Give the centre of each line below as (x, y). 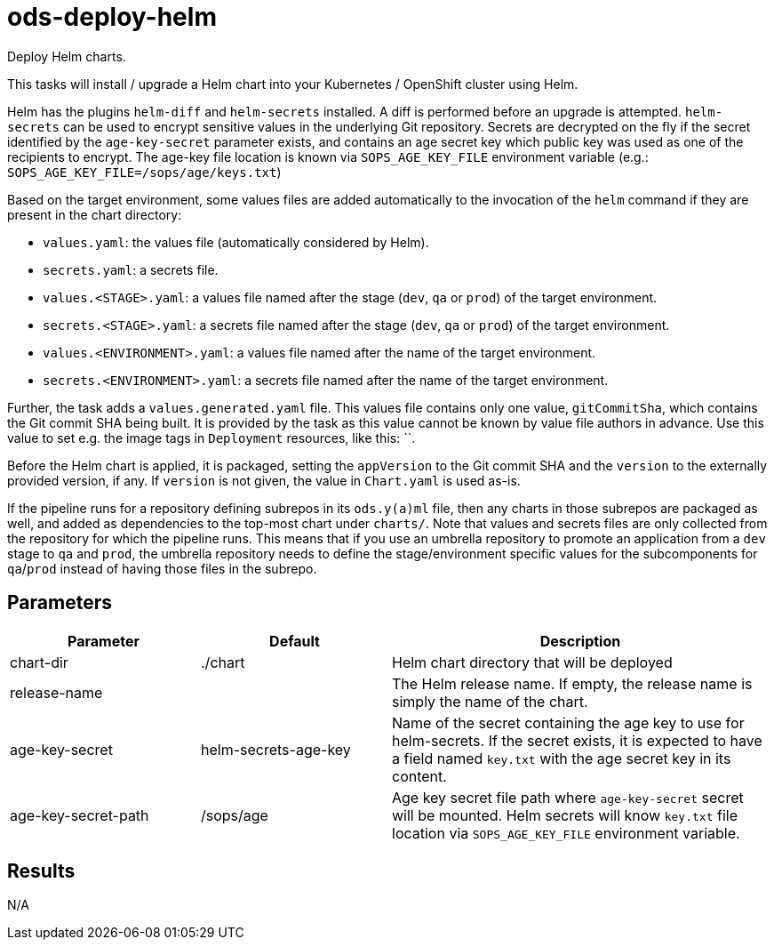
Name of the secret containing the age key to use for (568, 722)
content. (419, 776)
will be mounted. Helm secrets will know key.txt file (565, 815)
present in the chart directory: (95, 214)
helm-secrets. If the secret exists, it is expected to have (577, 740)
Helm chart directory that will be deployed (532, 662)
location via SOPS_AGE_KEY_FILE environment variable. (566, 833)
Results (41, 871)
